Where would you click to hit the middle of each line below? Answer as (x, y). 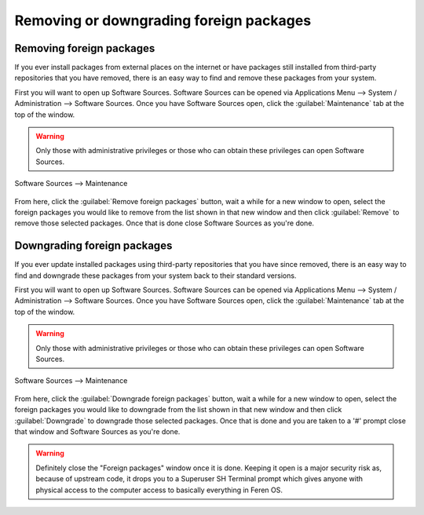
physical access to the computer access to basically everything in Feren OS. (159, 490)
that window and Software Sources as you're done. (97, 431)
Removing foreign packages (85, 48)
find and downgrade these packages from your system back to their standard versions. (155, 276)
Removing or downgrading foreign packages (163, 20)
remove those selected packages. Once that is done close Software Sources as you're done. (164, 223)
